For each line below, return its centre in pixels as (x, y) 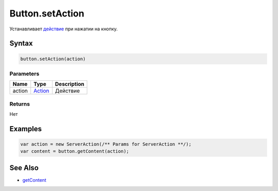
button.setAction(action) (53, 59)
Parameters (24, 74)
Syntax (21, 44)
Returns (20, 104)
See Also (24, 168)
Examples (26, 129)
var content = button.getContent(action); (75, 151)
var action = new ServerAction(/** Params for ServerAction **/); (106, 144)
